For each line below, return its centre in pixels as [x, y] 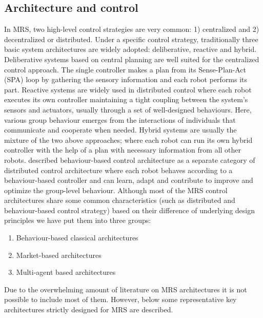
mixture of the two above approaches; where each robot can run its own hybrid [128, 139]
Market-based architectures [59, 255]
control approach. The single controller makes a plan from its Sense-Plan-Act [125, 69]
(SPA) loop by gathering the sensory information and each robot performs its [126, 79]
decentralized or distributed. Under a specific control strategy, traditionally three [131, 39]
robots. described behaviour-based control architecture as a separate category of [130, 160]
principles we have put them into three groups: [78, 220]
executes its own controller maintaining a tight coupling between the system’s [126, 99]
